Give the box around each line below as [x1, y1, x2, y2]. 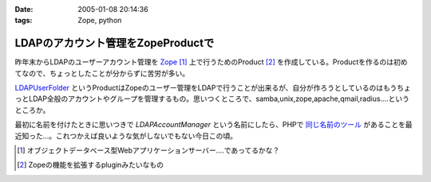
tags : [14, 16, 33, 25]
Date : [14, 5, 34, 14]
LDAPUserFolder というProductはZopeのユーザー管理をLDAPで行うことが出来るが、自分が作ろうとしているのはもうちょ [14, 83, 411, 93]
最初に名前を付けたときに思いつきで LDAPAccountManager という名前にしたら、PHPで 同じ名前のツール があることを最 [14, 120, 413, 130]
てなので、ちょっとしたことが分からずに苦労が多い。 [14, 68, 190, 78]
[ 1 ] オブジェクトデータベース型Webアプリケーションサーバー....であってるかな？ [17, 145, 280, 155]
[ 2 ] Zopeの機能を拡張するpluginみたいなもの [17, 160, 164, 170]
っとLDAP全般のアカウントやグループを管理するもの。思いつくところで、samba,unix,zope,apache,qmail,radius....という [14, 94, 410, 103]
